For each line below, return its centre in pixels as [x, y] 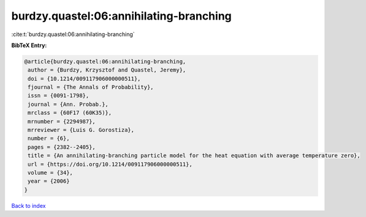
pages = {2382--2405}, [62, 147]
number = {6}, [49, 138]
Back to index [29, 205]
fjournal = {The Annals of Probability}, [91, 87]
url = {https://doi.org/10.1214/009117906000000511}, [110, 164]
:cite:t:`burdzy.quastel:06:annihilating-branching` [73, 34]
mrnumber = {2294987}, [62, 121]
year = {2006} [49, 181]
